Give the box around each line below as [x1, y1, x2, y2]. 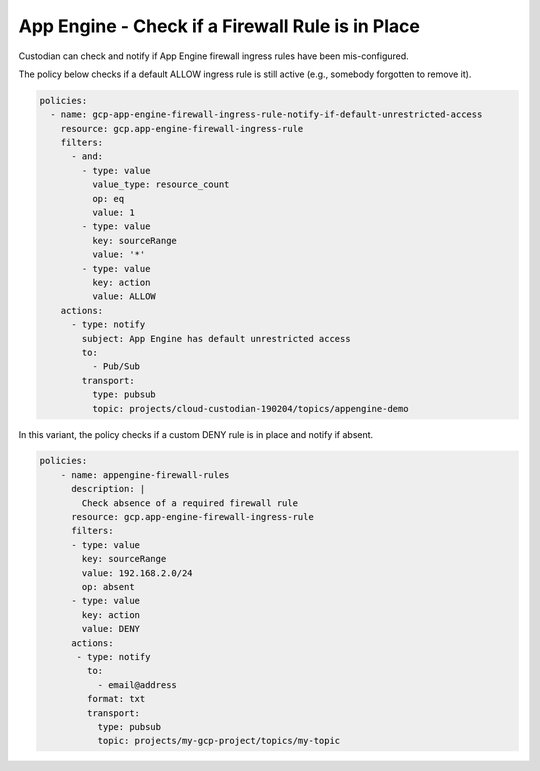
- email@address [97, 679, 177, 690]
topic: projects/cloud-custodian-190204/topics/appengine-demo [91, 403, 409, 414]
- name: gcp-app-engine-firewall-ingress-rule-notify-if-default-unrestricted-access [50, 109, 483, 120]
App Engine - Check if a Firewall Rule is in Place [18, 15, 420, 37]
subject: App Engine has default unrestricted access [81, 333, 351, 344]
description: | [71, 483, 146, 495]
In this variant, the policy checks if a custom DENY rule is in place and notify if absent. [18, 428, 374, 440]
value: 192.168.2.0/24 [81, 567, 194, 579]
